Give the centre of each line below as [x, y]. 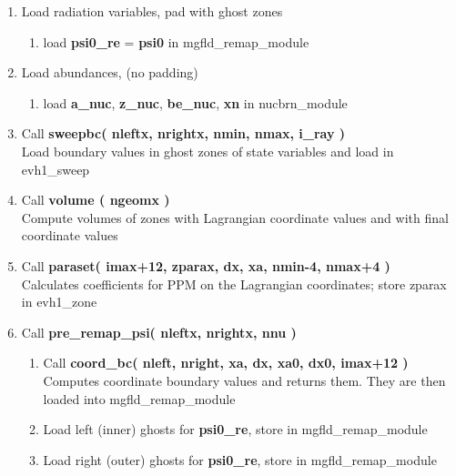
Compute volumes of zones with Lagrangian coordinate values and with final [235, 217]
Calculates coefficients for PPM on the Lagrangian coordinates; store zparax [234, 284]
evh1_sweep [56, 169]
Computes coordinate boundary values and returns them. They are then [244, 380]
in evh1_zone [59, 302]
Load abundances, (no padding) [110, 72]
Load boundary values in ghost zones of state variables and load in [208, 151]
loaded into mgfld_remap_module [139, 398]
